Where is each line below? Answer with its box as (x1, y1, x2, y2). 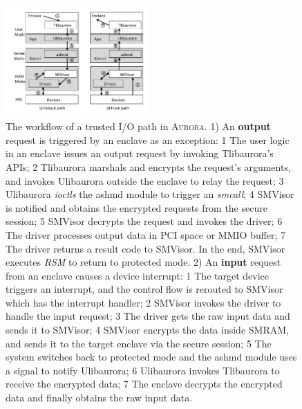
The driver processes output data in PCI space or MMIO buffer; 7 (6, 227, 286, 242)
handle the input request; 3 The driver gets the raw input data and (6, 309, 290, 323)
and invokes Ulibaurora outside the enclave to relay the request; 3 (6, 173, 284, 188)
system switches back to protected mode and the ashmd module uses (6, 349, 297, 364)
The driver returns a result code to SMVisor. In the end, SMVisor (6, 241, 285, 255)
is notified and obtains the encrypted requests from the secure (6, 200, 267, 215)
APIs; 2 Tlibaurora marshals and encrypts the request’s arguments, (6, 159, 291, 174)
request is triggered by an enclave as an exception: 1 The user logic (6, 132, 290, 147)
